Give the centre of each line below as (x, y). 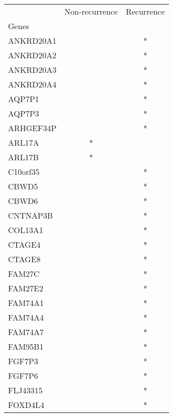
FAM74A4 (26, 317)
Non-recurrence (91, 11)
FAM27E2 (26, 288)
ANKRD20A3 (32, 70)
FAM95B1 (26, 346)
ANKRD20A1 (32, 40)
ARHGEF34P (32, 128)
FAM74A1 (26, 303)
